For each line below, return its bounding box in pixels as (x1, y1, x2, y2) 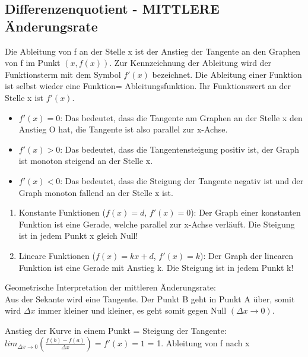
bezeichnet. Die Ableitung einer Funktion (152, 68, 302, 80)
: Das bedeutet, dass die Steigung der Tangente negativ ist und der (60, 174, 304, 187)
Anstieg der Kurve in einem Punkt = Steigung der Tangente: (5, 324, 227, 336)
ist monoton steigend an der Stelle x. (18, 154, 153, 167)
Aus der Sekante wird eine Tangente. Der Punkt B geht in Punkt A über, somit (5, 292, 295, 305)
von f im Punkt (5, 56, 61, 69)
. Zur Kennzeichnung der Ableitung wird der (109, 56, 272, 69)
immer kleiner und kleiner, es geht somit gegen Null (38, 304, 227, 317)
